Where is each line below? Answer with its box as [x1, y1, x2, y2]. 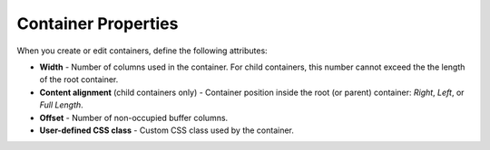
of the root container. [39, 74, 119, 85]
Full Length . [39, 99, 83, 110]
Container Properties [16, 14, 179, 33]
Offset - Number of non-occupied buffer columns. [39, 112, 229, 123]
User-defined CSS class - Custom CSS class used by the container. [39, 125, 295, 136]
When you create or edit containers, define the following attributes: [16, 45, 268, 56]
